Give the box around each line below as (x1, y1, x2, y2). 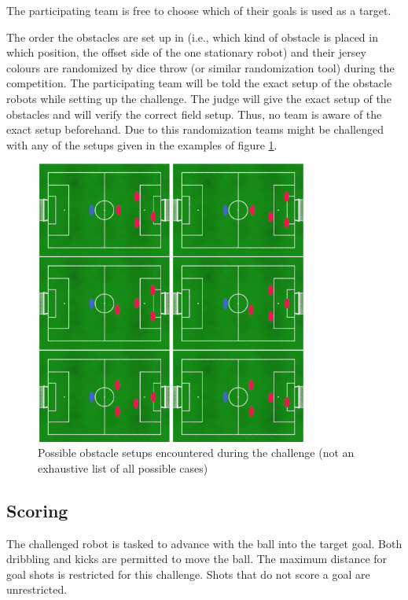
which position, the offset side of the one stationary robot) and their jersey (6, 44, 366, 61)
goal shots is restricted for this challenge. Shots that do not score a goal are (6, 565, 370, 582)
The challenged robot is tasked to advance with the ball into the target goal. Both (6, 535, 402, 551)
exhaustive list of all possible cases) (38, 459, 208, 476)
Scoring (6, 498, 68, 522)
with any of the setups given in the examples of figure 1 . (6, 136, 278, 153)
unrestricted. (6, 581, 68, 598)
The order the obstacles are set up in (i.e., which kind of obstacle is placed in (6, 28, 378, 45)
